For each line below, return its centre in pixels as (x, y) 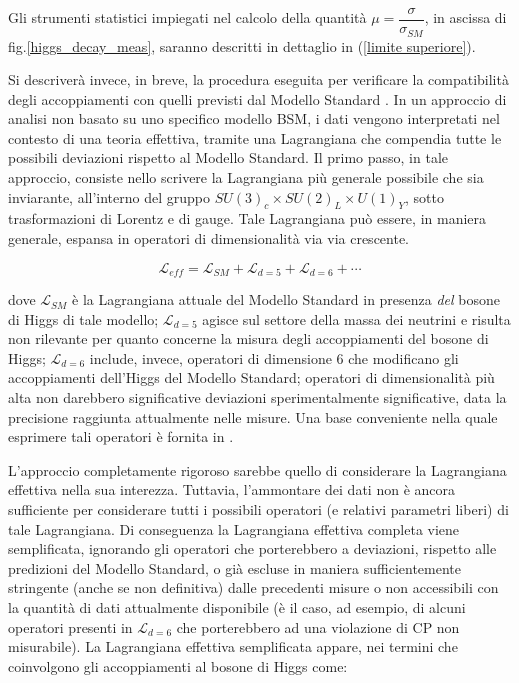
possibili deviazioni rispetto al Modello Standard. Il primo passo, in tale (228, 157)
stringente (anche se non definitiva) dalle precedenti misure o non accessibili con (253, 587)
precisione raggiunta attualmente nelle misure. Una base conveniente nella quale (253, 416)
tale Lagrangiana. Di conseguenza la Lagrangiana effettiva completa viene (234, 528)
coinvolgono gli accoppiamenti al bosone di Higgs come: (178, 665)
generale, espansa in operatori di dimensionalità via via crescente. (209, 238)
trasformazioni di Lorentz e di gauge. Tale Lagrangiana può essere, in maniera (247, 218)
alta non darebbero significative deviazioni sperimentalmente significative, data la (257, 397)
